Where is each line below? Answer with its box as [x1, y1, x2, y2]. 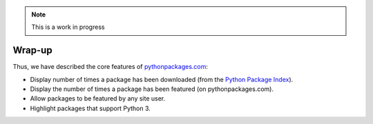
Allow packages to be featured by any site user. [30, 94, 166, 103]
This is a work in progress [31, 23, 105, 31]
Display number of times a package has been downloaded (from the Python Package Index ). [30, 75, 294, 83]
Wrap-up [12, 45, 52, 56]
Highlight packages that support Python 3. [30, 104, 151, 112]
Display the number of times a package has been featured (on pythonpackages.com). [30, 85, 274, 93]
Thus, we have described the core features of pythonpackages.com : [12, 63, 209, 71]
